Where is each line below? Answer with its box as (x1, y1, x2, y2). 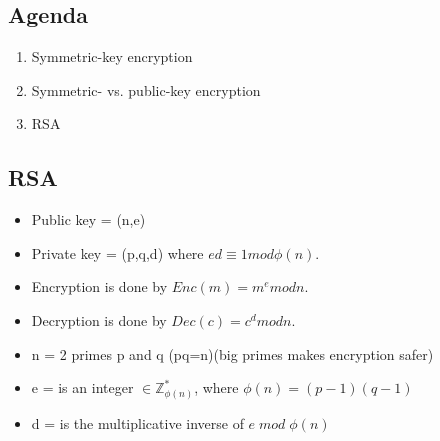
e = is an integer (31, 377, 134, 398)
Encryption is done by (31, 276, 168, 297)
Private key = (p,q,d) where (31, 242, 204, 263)
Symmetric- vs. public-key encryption (31, 79, 261, 100)
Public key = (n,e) (31, 209, 146, 230)
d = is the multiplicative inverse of (31, 412, 244, 433)
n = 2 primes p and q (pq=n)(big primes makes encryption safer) (31, 343, 434, 364)
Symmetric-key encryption (31, 46, 193, 67)
